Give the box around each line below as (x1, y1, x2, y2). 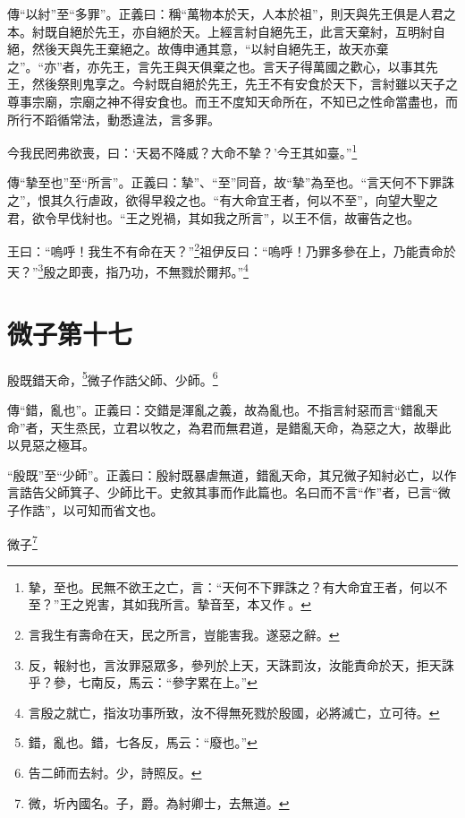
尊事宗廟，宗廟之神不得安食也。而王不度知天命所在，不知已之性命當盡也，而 (7, 91, 458, 110)
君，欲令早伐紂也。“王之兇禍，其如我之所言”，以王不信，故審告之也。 (7, 208, 420, 227)
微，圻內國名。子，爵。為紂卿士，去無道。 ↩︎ (28, 793, 290, 812)
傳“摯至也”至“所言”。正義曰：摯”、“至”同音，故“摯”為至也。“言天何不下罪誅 (7, 173, 455, 192)
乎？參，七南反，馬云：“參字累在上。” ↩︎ (28, 673, 258, 692)
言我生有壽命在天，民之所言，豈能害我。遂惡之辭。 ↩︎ (28, 625, 340, 644)
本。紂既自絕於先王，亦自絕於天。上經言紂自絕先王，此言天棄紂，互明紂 (7, 22, 433, 40)
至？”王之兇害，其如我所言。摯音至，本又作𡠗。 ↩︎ (28, 595, 312, 614)
